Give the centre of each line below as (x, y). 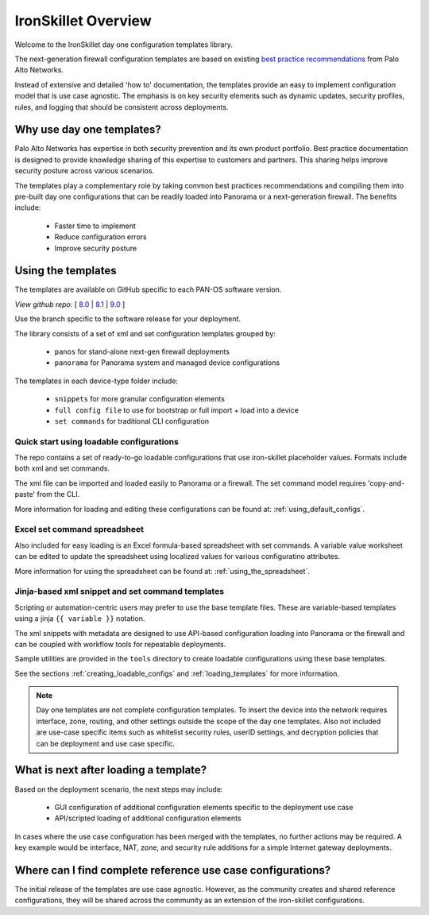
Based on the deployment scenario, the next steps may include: (119, 789)
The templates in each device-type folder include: (97, 381)
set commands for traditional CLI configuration (132, 421)
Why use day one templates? (88, 130)
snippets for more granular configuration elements (140, 399)
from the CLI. (58, 494)
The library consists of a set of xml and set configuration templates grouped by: (145, 333)
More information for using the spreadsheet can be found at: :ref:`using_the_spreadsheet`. (162, 571)
